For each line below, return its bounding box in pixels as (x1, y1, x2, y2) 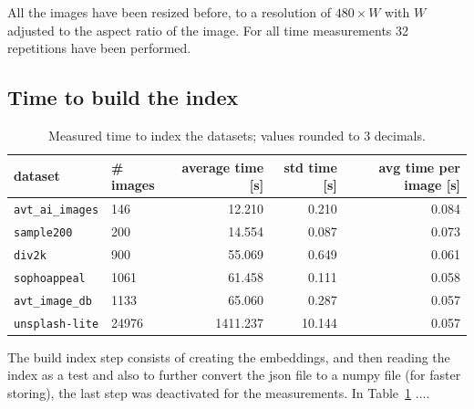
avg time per (378, 157, 460, 176)
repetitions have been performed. (7, 38, 191, 58)
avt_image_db (14, 294, 92, 308)
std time (283, 157, 337, 176)
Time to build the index (7, 83, 239, 111)
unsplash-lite (14, 317, 99, 330)
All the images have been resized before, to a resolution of (7, 3, 331, 21)
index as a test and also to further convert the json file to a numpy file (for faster (7, 365, 461, 384)
